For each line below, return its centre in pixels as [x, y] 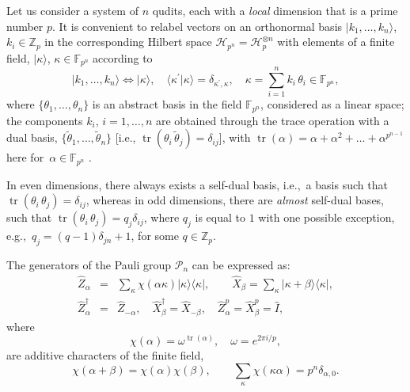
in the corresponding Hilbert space [128, 42]
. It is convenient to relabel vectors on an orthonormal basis [197, 26]
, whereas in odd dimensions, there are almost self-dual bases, [235, 200]
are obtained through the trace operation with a [272, 120]
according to [123, 57]
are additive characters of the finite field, [105, 355]
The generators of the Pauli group [89, 264]
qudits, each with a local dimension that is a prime [275, 10]
